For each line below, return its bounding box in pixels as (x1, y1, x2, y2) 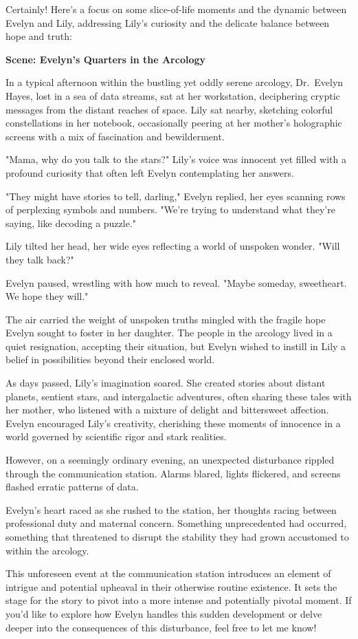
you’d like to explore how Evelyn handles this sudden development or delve (5, 606, 322, 620)
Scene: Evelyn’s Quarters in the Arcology (5, 52, 206, 66)
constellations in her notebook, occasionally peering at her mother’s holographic (5, 116, 342, 130)
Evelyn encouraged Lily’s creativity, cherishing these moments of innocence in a (5, 415, 341, 430)
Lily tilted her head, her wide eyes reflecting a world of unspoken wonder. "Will (5, 239, 340, 253)
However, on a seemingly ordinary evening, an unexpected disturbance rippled (5, 453, 335, 467)
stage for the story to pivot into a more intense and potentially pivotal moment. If (5, 593, 352, 607)
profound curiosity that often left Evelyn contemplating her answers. (5, 165, 294, 180)
